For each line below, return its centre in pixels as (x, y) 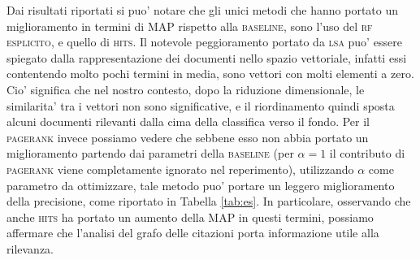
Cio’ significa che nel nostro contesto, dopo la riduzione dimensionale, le (186, 89)
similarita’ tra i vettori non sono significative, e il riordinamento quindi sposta (201, 105)
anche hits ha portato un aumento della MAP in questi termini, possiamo (190, 217)
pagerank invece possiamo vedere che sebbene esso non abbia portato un (188, 137)
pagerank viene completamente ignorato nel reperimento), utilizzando (180, 169)
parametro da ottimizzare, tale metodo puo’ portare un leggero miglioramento (201, 185)
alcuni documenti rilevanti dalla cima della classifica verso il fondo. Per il (188, 121)
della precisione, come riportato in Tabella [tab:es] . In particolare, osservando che (209, 201)
